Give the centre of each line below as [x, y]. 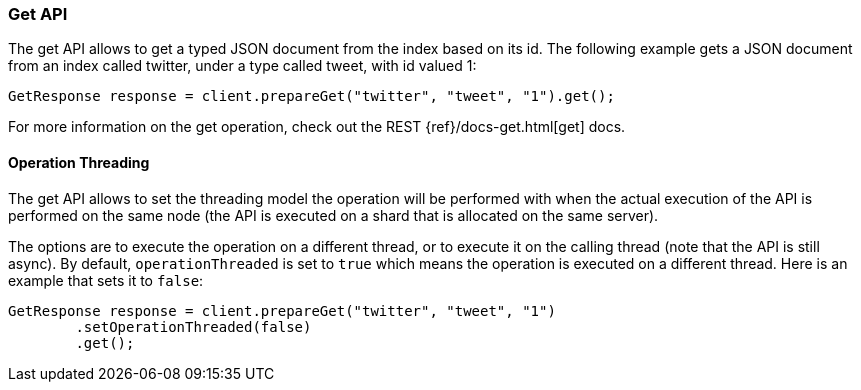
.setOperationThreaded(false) [193, 326]
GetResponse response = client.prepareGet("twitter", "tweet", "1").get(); [311, 96]
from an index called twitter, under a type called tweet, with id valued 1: [242, 66]
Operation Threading [79, 162]
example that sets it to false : [106, 280]
